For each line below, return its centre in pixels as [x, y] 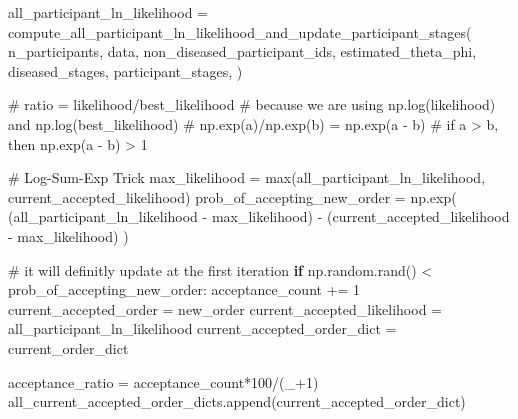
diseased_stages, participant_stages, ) [125, 70]
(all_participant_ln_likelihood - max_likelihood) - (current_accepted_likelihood [259, 216]
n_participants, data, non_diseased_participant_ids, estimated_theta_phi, [242, 51]
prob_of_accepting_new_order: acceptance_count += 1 [184, 289]
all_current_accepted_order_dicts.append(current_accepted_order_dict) [237, 401]
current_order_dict [68, 347]
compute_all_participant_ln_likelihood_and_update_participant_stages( [240, 31]
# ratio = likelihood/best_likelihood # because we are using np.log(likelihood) [252, 104]
